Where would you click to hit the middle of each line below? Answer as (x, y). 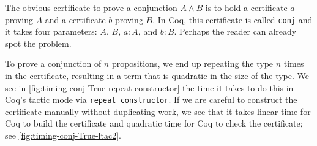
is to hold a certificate (246, 7)
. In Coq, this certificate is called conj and (233, 19)
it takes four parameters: (51, 31)
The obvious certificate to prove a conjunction (91, 7)
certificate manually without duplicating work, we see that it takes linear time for (158, 111)
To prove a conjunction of (53, 64)
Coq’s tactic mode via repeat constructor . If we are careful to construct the (151, 99)
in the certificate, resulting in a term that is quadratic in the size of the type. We (157, 76)
